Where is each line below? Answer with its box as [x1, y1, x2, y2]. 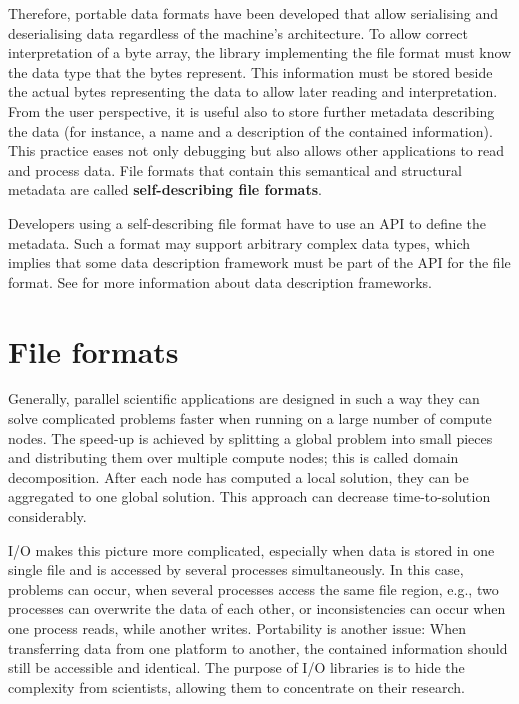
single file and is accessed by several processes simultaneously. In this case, [8, 559, 464, 580]
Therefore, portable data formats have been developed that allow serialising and [8, 3, 499, 23]
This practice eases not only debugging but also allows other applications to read [8, 140, 505, 161]
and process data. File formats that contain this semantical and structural [8, 159, 462, 180]
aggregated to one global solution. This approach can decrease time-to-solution [8, 486, 491, 507]
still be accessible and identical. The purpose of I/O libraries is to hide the [8, 657, 465, 678]
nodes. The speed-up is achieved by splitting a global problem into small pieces [8, 427, 493, 448]
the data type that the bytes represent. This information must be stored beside [8, 61, 493, 82]
